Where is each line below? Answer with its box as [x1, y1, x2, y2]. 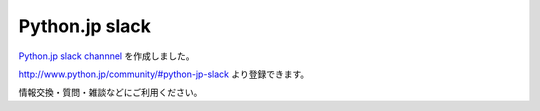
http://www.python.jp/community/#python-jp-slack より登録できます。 [18, 68, 310, 80]
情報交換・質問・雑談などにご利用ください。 [18, 86, 203, 99]
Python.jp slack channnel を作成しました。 [18, 50, 195, 62]
